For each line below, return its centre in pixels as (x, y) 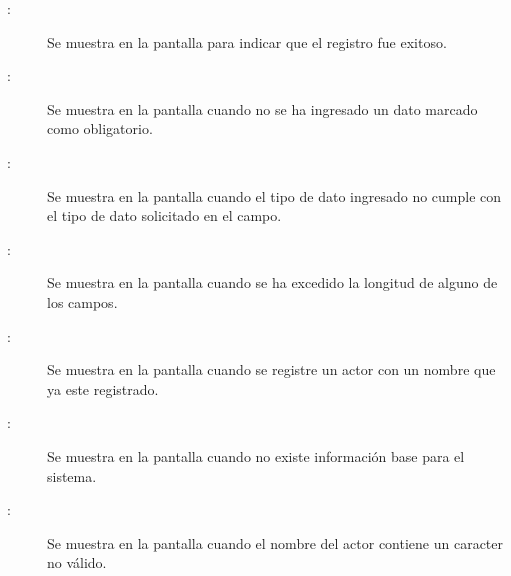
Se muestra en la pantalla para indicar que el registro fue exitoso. (247, 41)
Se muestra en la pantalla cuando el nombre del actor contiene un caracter (275, 542)
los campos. (82, 301)
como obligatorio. (100, 128)
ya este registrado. (103, 388)
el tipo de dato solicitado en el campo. (164, 215)
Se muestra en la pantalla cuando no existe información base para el (256, 455)
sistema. (72, 475)
